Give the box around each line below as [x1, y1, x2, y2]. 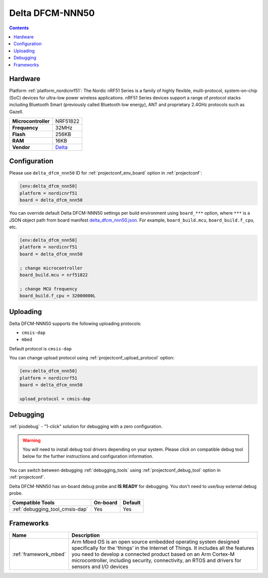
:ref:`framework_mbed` [12, 551, 67, 558]
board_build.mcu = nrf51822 [19, 272, 88, 278]
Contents [9, 25, 29, 31]
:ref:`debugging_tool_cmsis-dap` [12, 506, 89, 513]
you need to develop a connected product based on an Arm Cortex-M [71, 551, 235, 558]
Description [71, 532, 100, 539]
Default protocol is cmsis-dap [9, 345, 72, 351]
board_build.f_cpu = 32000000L [19, 293, 96, 299]
